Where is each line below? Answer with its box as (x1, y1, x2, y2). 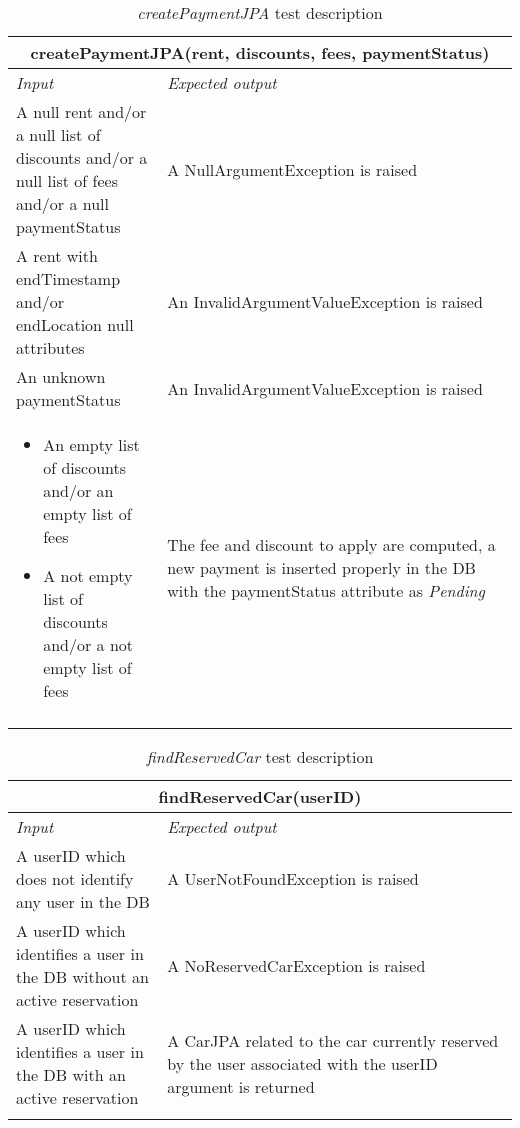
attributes (16, 336, 85, 359)
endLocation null (16, 313, 134, 336)
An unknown (16, 365, 106, 388)
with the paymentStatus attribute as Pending (167, 579, 485, 602)
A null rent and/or (16, 100, 147, 123)
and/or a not (43, 633, 134, 656)
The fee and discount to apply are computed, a (167, 533, 496, 556)
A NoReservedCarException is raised (167, 953, 426, 977)
